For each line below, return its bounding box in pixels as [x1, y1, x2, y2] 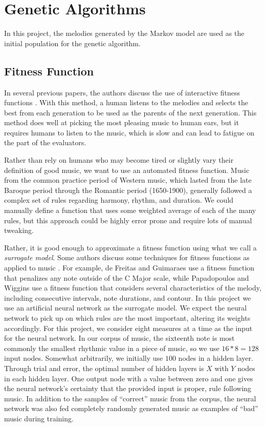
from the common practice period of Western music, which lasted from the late [4, 174, 252, 185]
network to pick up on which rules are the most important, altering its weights [4, 312, 251, 323]
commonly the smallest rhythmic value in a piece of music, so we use [4, 342, 219, 353]
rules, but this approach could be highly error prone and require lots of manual [4, 215, 252, 225]
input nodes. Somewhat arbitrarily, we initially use [4, 353, 163, 363]
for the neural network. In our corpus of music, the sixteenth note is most [4, 333, 235, 343]
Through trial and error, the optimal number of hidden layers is [4, 362, 204, 373]
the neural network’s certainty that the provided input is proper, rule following [4, 383, 252, 394]
